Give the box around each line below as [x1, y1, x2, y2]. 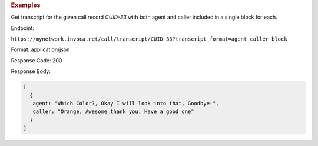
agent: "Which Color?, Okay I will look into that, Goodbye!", [32, 100, 219, 107]
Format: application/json [11, 46, 70, 53]
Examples [11, 1, 41, 9]
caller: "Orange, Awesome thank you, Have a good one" [32, 108, 194, 115]
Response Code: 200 [11, 57, 62, 64]
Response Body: [11, 68, 51, 75]
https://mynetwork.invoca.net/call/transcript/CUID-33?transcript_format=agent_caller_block [11, 36, 288, 42]
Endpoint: [11, 24, 35, 32]
